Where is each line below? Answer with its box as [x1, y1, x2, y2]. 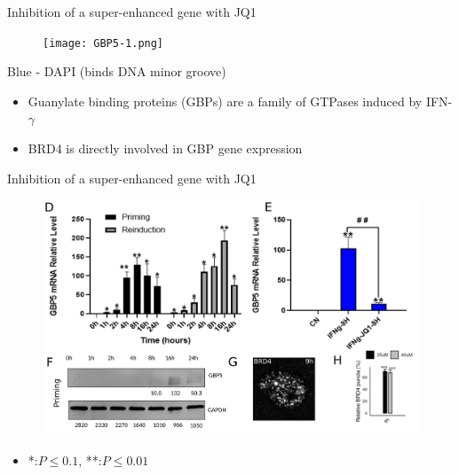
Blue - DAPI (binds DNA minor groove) [7, 62, 226, 81]
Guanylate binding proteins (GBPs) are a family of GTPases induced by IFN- [28, 91, 453, 110]
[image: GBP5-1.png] [43, 36, 164, 50]
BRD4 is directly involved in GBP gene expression [28, 139, 303, 158]
